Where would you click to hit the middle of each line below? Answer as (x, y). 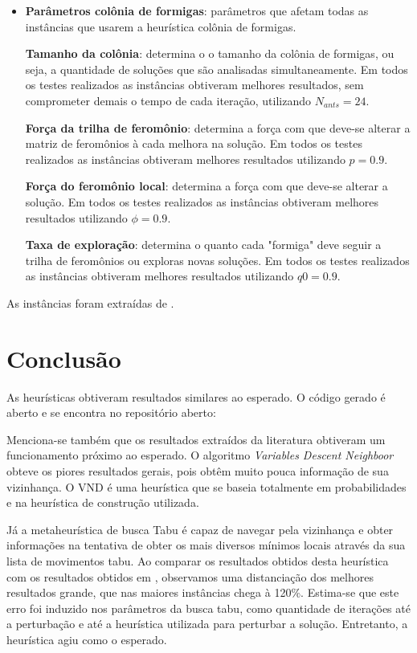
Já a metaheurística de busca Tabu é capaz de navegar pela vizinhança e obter (200, 529)
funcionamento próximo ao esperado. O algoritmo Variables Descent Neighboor (200, 455)
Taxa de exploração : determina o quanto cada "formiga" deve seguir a (203, 245)
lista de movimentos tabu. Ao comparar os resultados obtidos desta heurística (198, 560)
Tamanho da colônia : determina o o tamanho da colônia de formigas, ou (210, 53)
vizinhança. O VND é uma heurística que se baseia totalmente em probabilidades (206, 486)
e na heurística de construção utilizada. (103, 502)
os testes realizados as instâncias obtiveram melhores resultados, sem (194, 85)
